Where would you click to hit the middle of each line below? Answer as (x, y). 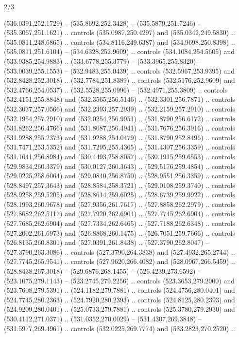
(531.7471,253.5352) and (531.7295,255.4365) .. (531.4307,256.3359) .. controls (119, 147)
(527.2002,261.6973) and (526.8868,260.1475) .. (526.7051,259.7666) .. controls (119, 233)
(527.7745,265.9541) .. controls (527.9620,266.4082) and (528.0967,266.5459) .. (119, 261)
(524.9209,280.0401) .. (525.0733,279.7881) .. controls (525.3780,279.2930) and (119, 309)
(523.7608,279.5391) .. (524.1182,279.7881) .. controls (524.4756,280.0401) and (119, 290)
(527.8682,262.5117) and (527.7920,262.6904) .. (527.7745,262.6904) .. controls (119, 214)
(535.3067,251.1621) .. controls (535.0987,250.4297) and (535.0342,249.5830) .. (119, 32)
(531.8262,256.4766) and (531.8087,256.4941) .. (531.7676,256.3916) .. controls (119, 128)
